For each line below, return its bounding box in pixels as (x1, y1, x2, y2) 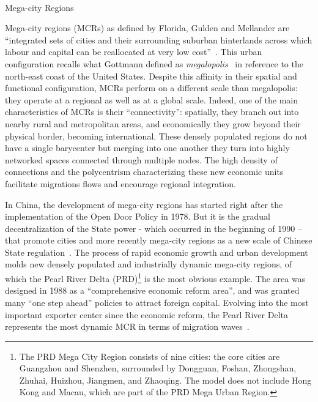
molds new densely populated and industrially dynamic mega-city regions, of (5, 258, 292, 270)
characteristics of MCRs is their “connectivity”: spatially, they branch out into (5, 105, 299, 118)
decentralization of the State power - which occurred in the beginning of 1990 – (5, 221, 302, 234)
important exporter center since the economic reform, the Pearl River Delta (5, 308, 288, 321)
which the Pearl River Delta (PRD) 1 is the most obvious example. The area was (5, 270, 306, 285)
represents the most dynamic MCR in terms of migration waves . (5, 320, 250, 333)
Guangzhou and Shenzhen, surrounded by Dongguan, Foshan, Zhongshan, (19, 362, 297, 374)
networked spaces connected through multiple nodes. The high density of (5, 153, 278, 166)
